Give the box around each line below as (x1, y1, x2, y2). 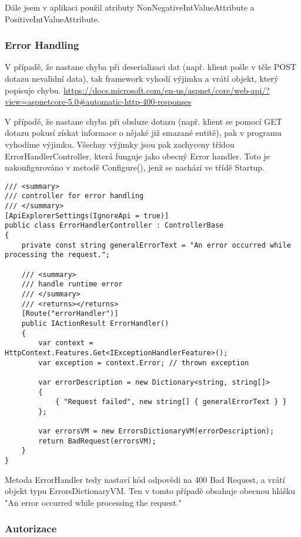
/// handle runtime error (21, 280, 123, 289)
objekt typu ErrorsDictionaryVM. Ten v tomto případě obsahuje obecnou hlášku (5, 485, 296, 497)
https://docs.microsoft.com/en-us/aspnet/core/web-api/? (63, 84, 270, 96)
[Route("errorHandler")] (21, 309, 119, 318)
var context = (38, 339, 93, 348)
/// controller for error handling (5, 192, 144, 201)
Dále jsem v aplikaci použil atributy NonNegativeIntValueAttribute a (5, 1, 255, 13)
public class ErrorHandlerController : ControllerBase (5, 221, 224, 230)
